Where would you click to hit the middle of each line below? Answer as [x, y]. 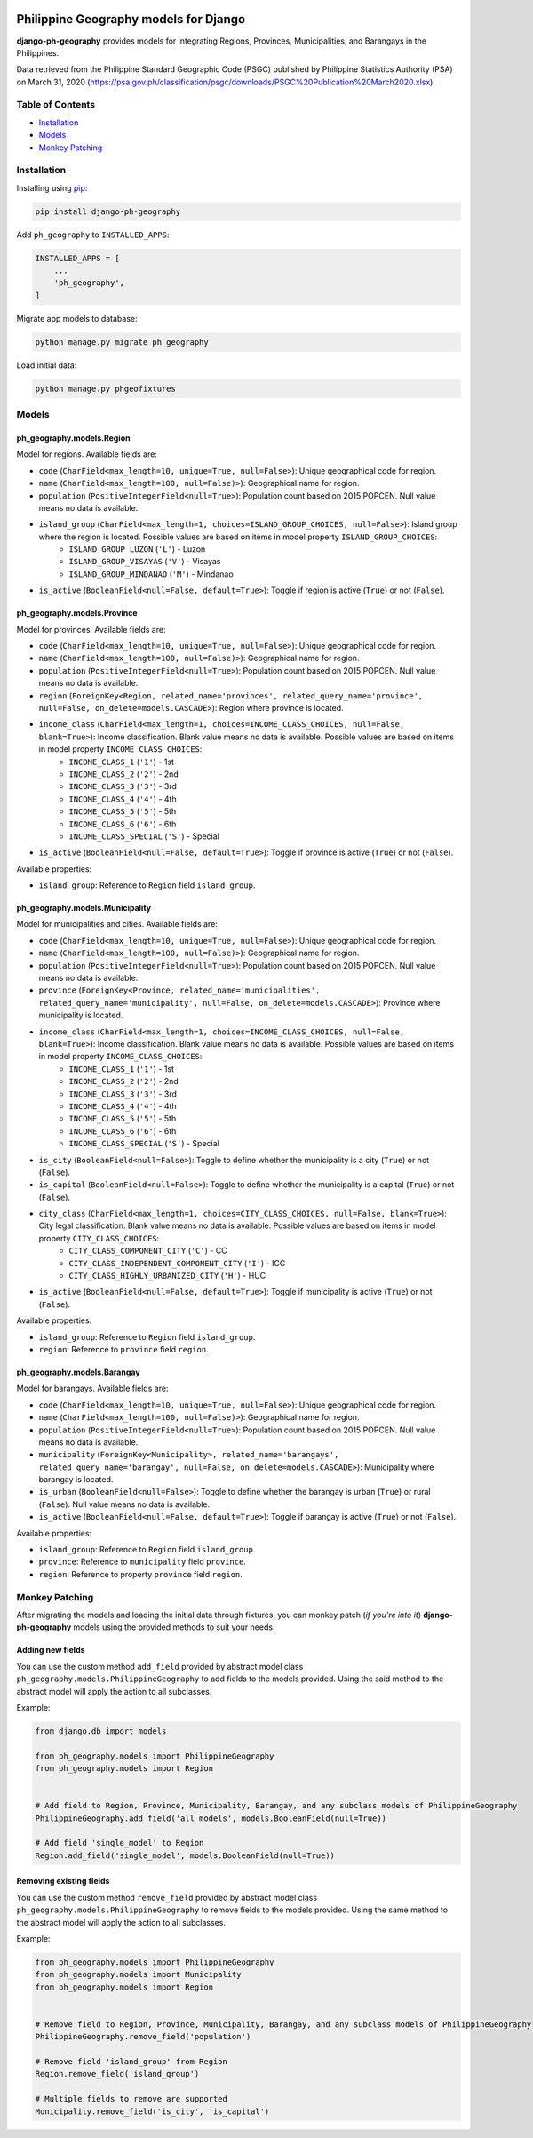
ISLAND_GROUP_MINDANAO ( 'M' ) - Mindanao [151, 574]
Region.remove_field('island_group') [117, 2074]
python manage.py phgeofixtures [106, 388]
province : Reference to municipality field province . [142, 1562]
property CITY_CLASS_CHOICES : [99, 1238]
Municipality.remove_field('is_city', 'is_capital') [152, 2111]
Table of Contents [56, 105]
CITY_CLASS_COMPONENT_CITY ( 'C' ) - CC [148, 1251]
